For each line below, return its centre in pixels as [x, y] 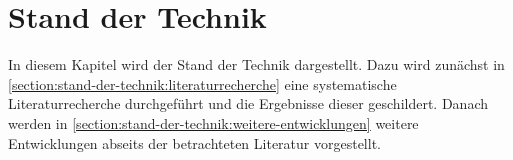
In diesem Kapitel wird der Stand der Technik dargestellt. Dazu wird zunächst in [256, 64]
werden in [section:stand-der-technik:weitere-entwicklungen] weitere [213, 122]
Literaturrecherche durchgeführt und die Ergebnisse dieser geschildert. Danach [248, 103]
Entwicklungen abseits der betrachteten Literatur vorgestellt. [194, 142]
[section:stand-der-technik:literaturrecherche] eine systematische [202, 83]
